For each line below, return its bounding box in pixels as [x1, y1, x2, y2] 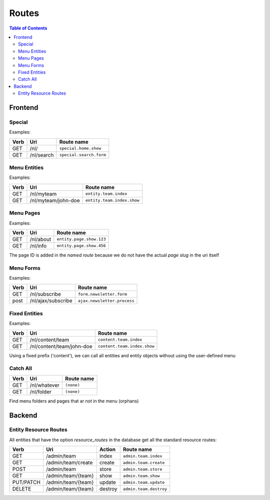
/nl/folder [29, 388, 52, 395]
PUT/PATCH [12, 479, 41, 486]
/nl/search [29, 151, 54, 158]
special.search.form [59, 152, 106, 158]
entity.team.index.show [85, 198, 139, 203]
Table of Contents [9, 25, 47, 31]
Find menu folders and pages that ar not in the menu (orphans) [9, 398, 139, 404]
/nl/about [29, 235, 51, 242]
